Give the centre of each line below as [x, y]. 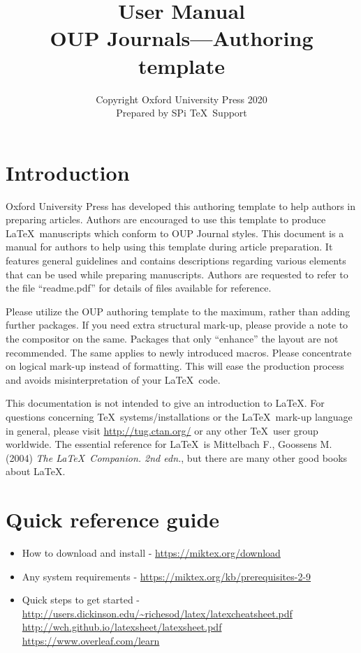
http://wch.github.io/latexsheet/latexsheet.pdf [122, 627]
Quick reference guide [113, 519]
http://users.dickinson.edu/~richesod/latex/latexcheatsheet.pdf [157, 613]
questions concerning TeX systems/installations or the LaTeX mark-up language [179, 416]
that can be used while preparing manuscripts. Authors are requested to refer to [177, 274]
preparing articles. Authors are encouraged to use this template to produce [166, 219]
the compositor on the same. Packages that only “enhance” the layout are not [172, 338]
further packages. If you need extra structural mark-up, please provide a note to [177, 325]
